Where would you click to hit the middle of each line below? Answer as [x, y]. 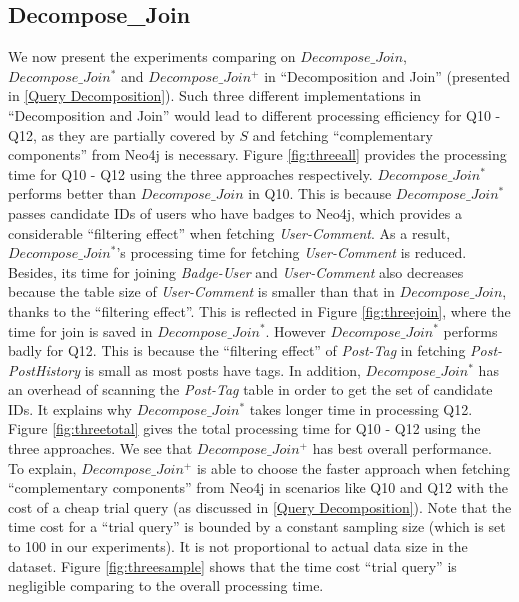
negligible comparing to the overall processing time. [166, 585]
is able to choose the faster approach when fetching [353, 467]
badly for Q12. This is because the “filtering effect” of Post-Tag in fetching [237, 350]
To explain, [42, 467]
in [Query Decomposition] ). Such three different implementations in [215, 95]
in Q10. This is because [320, 193]
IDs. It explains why [70, 408]
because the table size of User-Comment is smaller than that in [201, 291]
